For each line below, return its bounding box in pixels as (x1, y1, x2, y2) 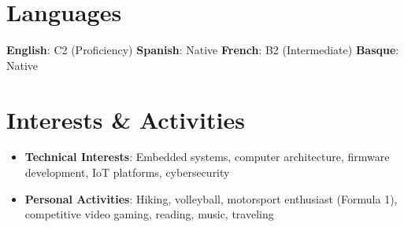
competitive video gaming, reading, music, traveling (24, 206, 274, 222)
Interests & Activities (6, 103, 245, 135)
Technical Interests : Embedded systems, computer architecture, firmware (24, 148, 390, 165)
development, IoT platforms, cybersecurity (24, 164, 230, 181)
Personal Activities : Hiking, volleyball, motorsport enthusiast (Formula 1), (24, 190, 398, 207)
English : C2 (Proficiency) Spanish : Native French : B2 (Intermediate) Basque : (6, 42, 399, 58)
